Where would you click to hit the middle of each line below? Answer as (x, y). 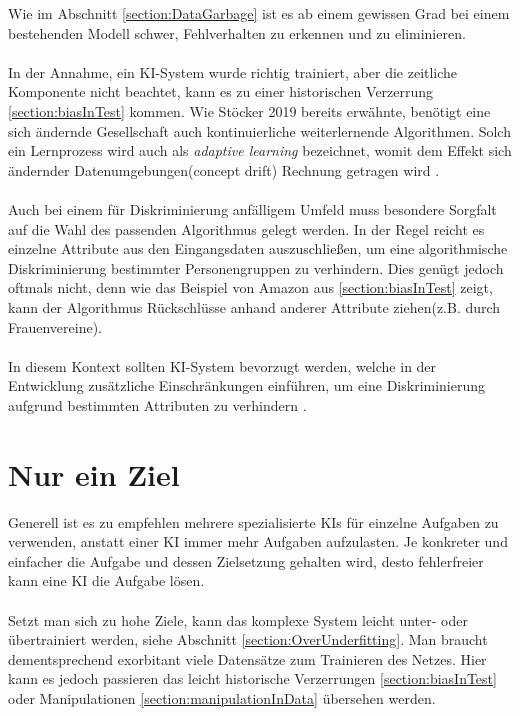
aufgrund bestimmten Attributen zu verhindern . (157, 404)
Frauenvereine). (55, 326)
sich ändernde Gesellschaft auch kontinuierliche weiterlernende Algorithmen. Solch (259, 130)
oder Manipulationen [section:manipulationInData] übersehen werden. (222, 697)
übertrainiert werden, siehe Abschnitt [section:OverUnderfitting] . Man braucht (248, 639)
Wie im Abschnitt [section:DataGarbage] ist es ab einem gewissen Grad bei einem (259, 13)
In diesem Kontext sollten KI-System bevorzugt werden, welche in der (222, 365)
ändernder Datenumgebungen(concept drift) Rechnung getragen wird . (224, 169)
